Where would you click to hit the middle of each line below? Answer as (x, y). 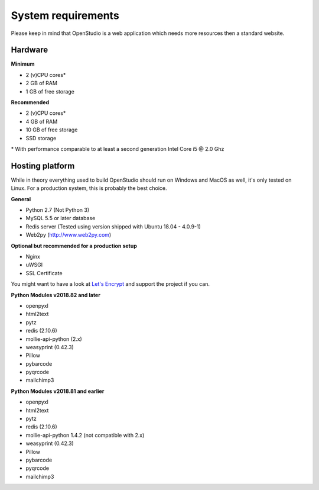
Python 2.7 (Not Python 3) (58, 210)
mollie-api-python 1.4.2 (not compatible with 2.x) (85, 435)
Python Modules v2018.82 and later (56, 295)
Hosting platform (43, 166)
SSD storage (41, 138)
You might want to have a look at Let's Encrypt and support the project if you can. (110, 284)
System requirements (65, 15)
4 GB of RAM (42, 121)
